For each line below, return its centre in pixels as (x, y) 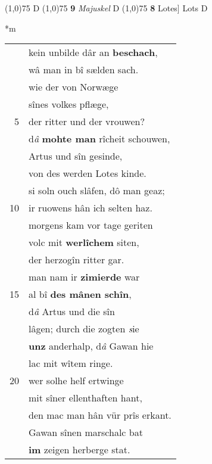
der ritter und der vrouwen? (87, 122)
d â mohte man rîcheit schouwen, (99, 139)
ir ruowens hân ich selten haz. (91, 208)
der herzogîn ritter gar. (77, 260)
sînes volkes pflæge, (69, 104)
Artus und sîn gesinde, (76, 156)
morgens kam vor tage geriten (91, 225)
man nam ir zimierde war (84, 277)
